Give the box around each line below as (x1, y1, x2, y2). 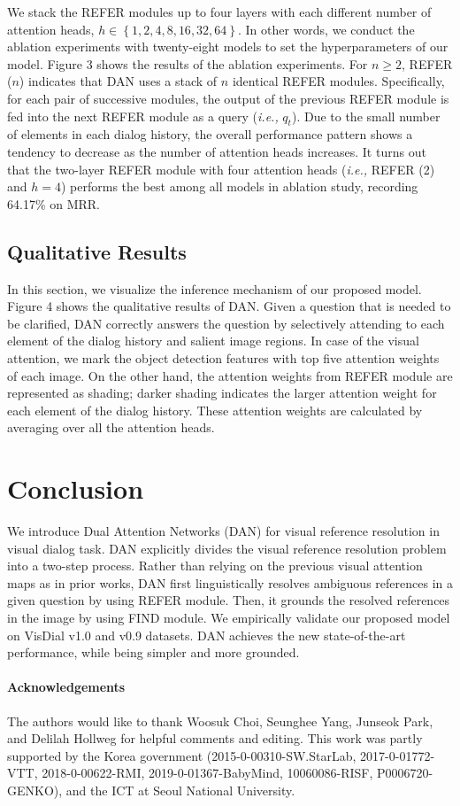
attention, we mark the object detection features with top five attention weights (7, 348, 440, 367)
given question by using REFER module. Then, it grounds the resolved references (7, 591, 450, 609)
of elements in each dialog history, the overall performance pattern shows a (7, 125, 413, 143)
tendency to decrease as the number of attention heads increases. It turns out (7, 142, 426, 160)
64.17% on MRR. (7, 194, 100, 213)
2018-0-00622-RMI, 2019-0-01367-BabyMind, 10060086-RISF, (42, 763, 373, 782)
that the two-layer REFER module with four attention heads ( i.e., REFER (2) (7, 159, 435, 178)
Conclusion (7, 470, 144, 507)
